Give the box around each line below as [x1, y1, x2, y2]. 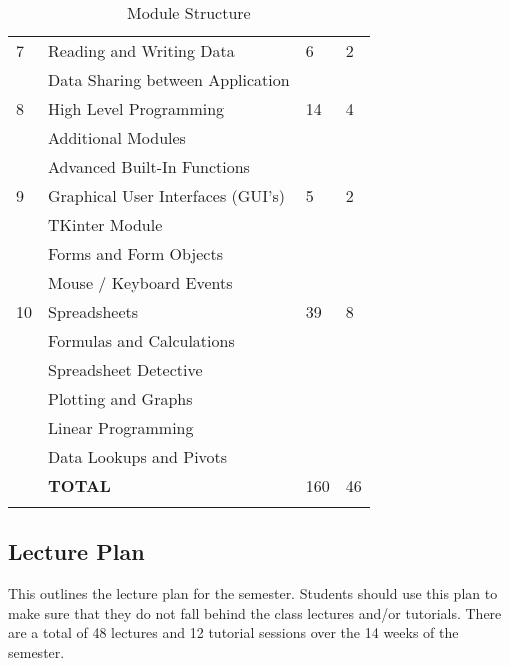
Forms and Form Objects [48, 242, 223, 265]
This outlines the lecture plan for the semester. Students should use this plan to [8, 583, 498, 604]
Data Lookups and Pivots [48, 445, 228, 468]
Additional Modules [48, 126, 186, 149]
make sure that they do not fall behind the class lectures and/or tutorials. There [8, 602, 502, 623]
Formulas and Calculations [48, 329, 235, 352]
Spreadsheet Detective [48, 358, 203, 381]
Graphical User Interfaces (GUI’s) [48, 184, 286, 207]
